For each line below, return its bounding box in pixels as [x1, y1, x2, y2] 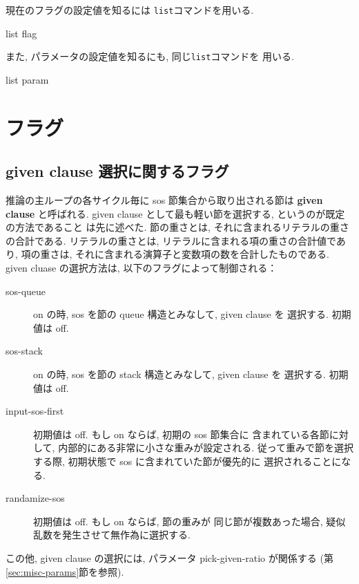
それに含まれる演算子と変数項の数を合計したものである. [75, 247, 329, 261]
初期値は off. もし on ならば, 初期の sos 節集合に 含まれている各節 [33, 426, 329, 441]
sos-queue [6, 283, 46, 298]
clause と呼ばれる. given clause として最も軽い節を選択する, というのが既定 [6, 206, 345, 220]
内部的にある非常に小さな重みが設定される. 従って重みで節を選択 [58, 440, 353, 455]
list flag [6, 26, 37, 40]
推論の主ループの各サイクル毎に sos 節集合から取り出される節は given [6, 193, 323, 207]
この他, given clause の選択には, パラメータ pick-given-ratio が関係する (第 [6, 550, 333, 565]
